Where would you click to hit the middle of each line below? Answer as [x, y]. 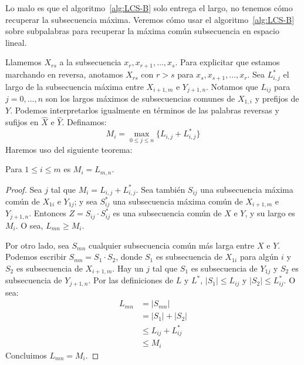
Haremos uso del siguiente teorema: [69, 149]
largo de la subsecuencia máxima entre [75, 86]
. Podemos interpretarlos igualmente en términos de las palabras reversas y [145, 110]
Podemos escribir [36, 257]
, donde [129, 257]
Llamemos [23, 62]
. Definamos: [84, 122]
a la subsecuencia [90, 62]
